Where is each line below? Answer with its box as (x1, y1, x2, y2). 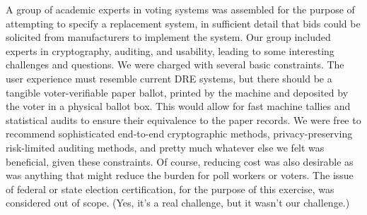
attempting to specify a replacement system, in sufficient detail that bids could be (6, 16, 361, 30)
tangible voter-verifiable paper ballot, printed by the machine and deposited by (6, 85, 349, 99)
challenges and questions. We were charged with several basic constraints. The (6, 57, 344, 72)
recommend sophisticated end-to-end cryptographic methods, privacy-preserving (6, 126, 353, 141)
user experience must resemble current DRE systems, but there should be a (6, 70, 332, 85)
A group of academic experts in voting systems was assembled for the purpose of (6, 2, 355, 16)
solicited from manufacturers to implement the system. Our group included (6, 30, 331, 44)
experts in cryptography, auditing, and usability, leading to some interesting (6, 43, 334, 58)
